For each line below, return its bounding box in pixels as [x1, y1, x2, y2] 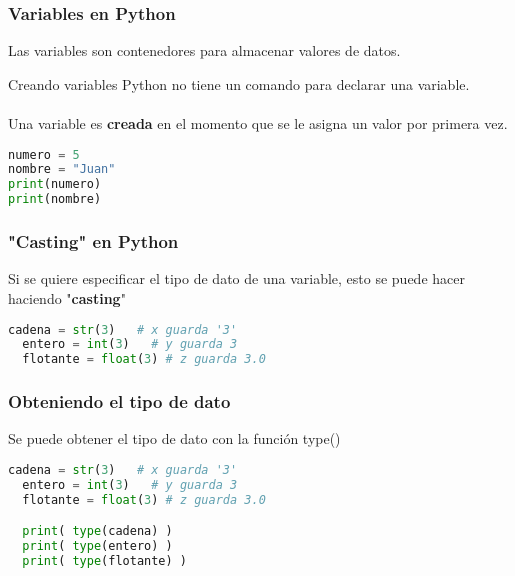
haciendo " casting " [8, 287, 126, 308]
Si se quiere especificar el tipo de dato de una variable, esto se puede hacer [8, 268, 465, 289]
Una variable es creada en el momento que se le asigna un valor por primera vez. [8, 113, 508, 133]
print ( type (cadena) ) [22, 524, 173, 539]
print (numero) [8, 177, 102, 192]
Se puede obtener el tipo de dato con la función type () [8, 428, 341, 449]
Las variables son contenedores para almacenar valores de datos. [8, 40, 401, 61]
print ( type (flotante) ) [22, 553, 187, 568]
